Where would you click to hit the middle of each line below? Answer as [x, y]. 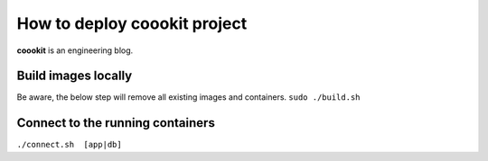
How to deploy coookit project [132, 23]
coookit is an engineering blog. [75, 50]
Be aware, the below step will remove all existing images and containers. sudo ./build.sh [188, 97]
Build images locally [75, 76]
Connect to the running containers [116, 123]
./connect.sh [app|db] [69, 145]
